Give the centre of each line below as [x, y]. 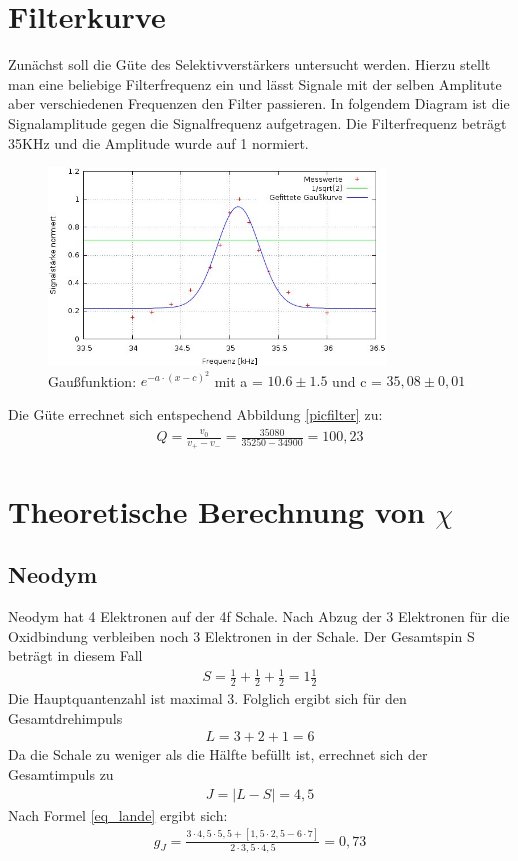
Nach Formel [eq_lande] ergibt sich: [118, 814]
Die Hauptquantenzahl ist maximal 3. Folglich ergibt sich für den [207, 698]
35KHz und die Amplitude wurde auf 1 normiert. [158, 142]
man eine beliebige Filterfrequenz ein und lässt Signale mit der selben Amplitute [255, 83]
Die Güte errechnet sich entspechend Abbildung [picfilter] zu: [195, 414]
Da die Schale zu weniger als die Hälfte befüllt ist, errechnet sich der [218, 754]
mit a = [238, 380]
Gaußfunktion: [92, 380]
